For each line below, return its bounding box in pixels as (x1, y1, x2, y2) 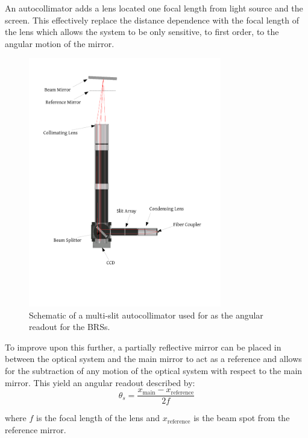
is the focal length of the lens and (36, 411, 160, 424)
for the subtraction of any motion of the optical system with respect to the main (5, 364, 303, 376)
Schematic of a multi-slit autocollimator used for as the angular (29, 308, 263, 321)
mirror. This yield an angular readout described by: (5, 376, 195, 389)
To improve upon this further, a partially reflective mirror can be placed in (5, 340, 281, 353)
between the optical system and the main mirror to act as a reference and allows (5, 352, 302, 365)
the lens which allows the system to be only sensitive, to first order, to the (5, 25, 279, 38)
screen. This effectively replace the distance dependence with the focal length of (5, 13, 299, 26)
